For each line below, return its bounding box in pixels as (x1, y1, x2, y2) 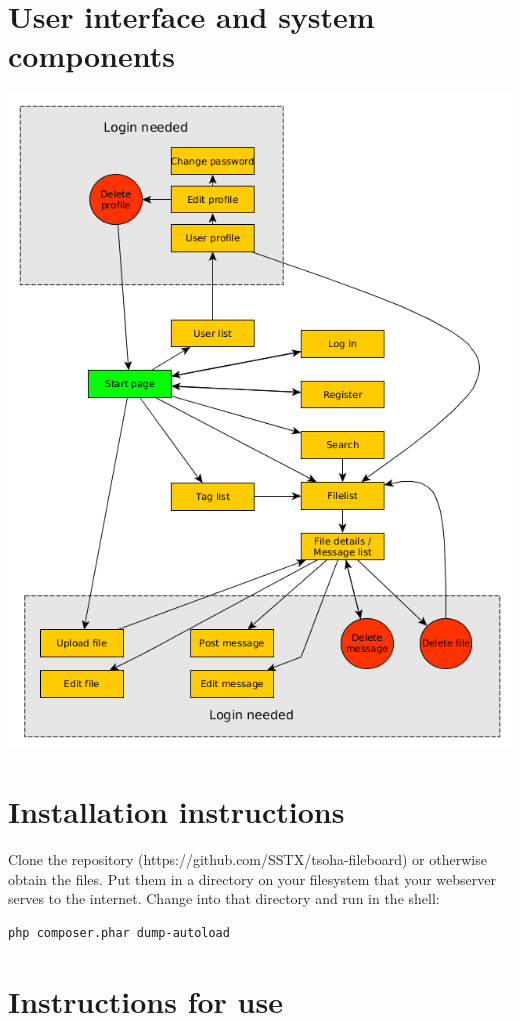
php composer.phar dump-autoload (8, 926, 230, 941)
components (8, 35, 175, 76)
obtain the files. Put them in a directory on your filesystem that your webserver (8, 868, 497, 889)
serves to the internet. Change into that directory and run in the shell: (8, 888, 440, 909)
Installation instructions (8, 791, 345, 832)
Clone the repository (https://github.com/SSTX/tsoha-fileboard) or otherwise (8, 849, 487, 870)
